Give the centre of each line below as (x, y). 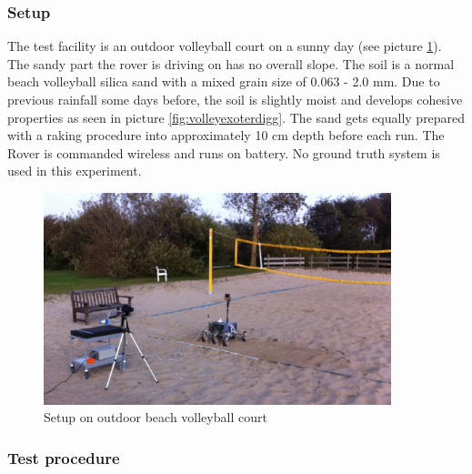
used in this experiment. (75, 171)
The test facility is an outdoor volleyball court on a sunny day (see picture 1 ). (225, 46)
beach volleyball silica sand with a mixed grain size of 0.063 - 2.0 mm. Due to (224, 81)
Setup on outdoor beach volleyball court (156, 417)
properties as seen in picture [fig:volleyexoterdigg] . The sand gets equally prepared (236, 117)
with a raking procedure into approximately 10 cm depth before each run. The (226, 135)
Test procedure (64, 457)
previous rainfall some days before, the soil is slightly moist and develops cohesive (235, 99)
